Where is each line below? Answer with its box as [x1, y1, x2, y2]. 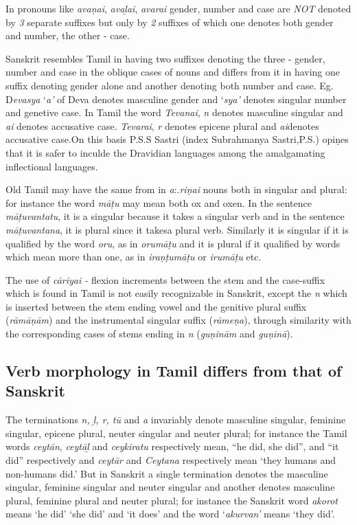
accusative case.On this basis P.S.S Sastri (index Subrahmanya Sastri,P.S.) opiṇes [5, 132, 349, 146]
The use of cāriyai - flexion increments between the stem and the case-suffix [5, 272, 325, 287]
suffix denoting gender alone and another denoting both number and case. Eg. [5, 78, 334, 92]
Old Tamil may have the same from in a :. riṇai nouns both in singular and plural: [5, 182, 347, 197]
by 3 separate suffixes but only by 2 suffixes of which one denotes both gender [5, 14, 334, 29]
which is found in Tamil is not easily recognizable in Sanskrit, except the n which [5, 286, 347, 300]
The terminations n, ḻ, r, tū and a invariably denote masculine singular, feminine [5, 412, 346, 427]
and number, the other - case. [5, 28, 130, 43]
